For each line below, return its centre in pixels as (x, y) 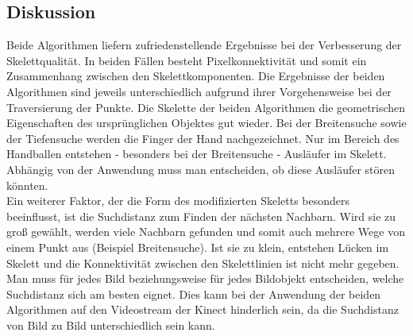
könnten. (27, 185)
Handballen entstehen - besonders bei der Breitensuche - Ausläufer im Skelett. (197, 154)
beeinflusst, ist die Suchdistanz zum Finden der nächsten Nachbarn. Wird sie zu (201, 216)
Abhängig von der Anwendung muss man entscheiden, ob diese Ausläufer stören (201, 169)
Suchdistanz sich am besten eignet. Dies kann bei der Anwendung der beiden (194, 294)
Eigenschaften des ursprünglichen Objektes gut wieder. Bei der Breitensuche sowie (206, 123)
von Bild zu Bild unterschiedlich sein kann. (111, 324)
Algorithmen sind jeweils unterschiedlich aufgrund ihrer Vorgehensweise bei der (199, 91)
